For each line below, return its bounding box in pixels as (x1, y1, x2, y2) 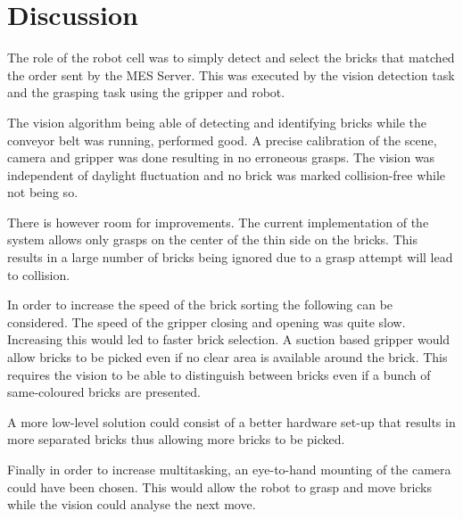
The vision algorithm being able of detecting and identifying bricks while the (7, 112, 427, 131)
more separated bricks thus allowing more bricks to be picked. (7, 430, 345, 449)
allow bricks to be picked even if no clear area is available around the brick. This (7, 348, 448, 367)
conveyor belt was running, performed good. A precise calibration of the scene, (7, 130, 437, 149)
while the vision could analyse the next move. (7, 495, 256, 514)
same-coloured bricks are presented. (7, 383, 201, 401)
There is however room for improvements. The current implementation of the (7, 212, 429, 231)
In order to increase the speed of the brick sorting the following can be (7, 295, 393, 314)
